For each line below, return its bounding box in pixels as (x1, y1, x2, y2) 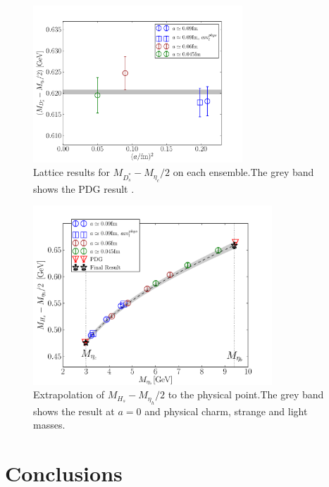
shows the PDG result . (33, 181, 135, 196)
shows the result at (33, 403, 115, 418)
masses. (33, 417, 66, 432)
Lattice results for (33, 165, 110, 179)
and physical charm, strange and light (144, 403, 308, 418)
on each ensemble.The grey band (173, 165, 314, 179)
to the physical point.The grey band (168, 387, 324, 402)
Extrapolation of (33, 387, 104, 402)
